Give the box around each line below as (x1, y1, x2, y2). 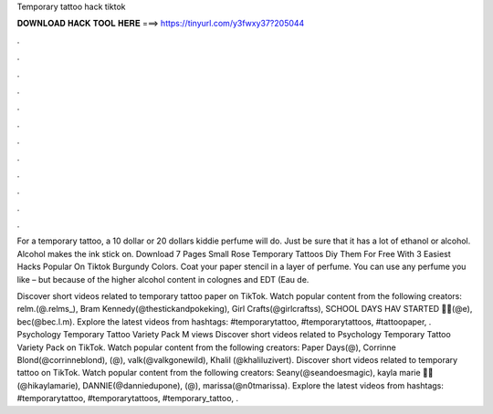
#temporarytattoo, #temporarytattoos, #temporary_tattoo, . (16, 393, 239, 404)
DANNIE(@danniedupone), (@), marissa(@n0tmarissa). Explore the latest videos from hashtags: (82, 379, 445, 391)
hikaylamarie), (16, 379, 81, 391)
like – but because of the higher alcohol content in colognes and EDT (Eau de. (16, 274, 309, 285)
